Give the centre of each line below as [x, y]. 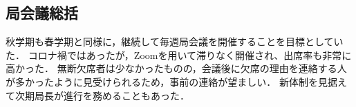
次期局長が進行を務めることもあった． [102, 95]
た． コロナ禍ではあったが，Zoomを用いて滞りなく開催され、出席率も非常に [179, 55]
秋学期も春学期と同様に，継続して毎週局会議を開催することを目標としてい [175, 41]
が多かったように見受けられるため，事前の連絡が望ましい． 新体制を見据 [171, 81]
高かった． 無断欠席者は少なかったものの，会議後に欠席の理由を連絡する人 [176, 68]
